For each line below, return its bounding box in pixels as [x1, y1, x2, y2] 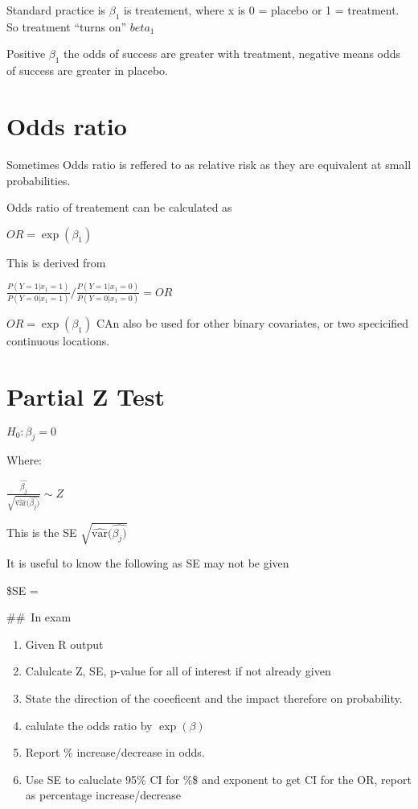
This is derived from [6, 254, 106, 270]
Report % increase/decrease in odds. [25, 744, 205, 761]
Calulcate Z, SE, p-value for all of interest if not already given [25, 662, 331, 679]
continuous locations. [6, 332, 110, 349]
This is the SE [6, 523, 77, 540]
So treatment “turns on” [6, 18, 127, 35]
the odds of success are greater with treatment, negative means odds [64, 45, 401, 62]
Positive [6, 45, 46, 62]
